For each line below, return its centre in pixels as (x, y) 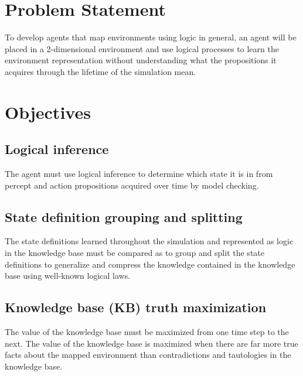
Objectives (48, 112)
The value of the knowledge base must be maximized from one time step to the (147, 332)
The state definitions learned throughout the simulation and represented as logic (149, 241)
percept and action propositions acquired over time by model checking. (132, 185)
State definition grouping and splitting (124, 216)
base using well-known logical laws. (68, 276)
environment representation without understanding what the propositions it (141, 60)
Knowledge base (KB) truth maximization (136, 307)
